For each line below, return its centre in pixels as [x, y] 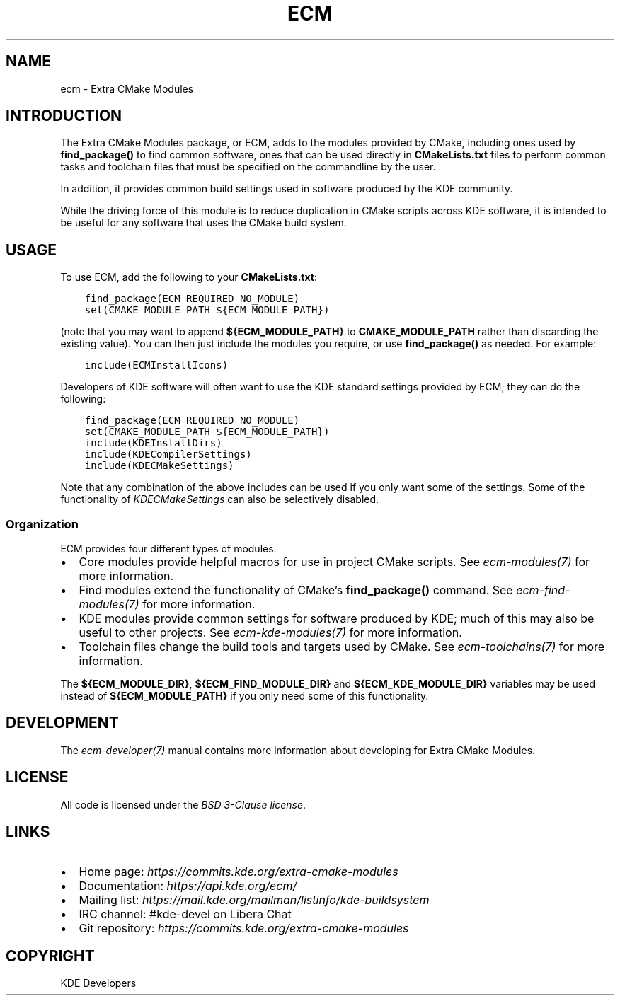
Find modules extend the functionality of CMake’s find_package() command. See [296, 590]
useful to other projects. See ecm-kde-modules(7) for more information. [270, 633]
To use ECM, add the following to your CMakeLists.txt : [189, 277]
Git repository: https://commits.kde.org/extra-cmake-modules [244, 928]
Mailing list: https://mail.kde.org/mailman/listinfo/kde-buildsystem [254, 899]
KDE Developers [98, 983]
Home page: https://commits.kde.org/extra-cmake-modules [239, 871]
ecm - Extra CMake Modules [127, 88]
